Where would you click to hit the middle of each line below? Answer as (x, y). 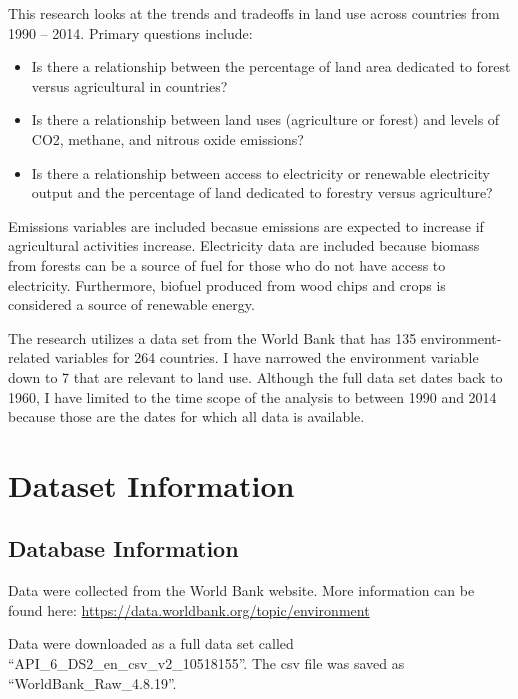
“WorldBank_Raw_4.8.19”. (92, 682)
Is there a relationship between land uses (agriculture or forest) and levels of (265, 119)
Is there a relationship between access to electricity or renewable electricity (260, 172)
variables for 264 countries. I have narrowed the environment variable (266, 357)
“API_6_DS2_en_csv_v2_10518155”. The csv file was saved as (206, 663)
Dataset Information (151, 484)
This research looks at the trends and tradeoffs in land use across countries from (254, 13)
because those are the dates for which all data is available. (186, 416)
